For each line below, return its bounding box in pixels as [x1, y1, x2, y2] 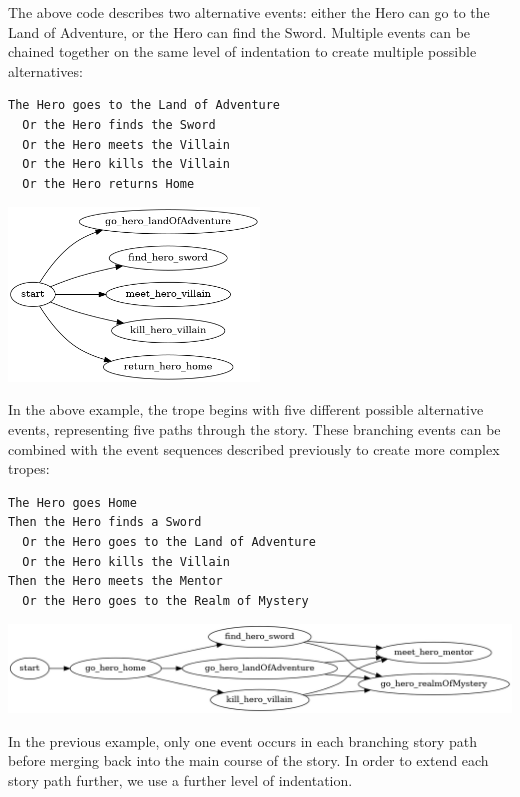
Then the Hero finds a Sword [8, 515, 202, 530]
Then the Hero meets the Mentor [8, 574, 223, 589]
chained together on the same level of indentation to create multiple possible [8, 41, 477, 62]
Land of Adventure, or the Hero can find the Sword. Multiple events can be [8, 21, 471, 42]
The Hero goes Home [8, 495, 137, 510]
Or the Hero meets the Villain [22, 137, 230, 152]
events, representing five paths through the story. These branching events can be [8, 419, 501, 440]
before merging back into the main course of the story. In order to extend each [8, 750, 489, 771]
